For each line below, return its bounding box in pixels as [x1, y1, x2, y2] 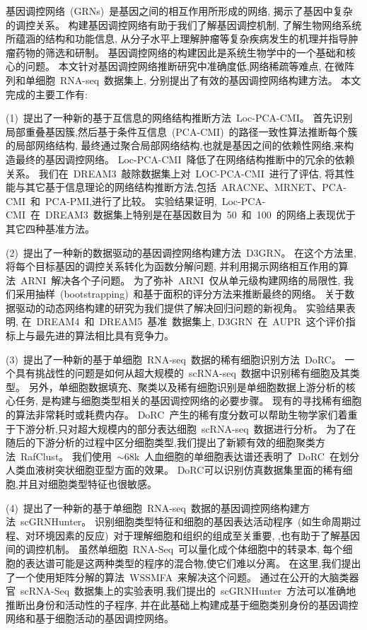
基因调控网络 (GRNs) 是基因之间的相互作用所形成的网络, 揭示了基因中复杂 [6, 4, 353, 18]
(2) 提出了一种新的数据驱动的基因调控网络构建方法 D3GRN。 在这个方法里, [6, 245, 356, 259]
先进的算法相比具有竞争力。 [45, 328, 174, 343]
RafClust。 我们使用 [20, 448, 112, 463]
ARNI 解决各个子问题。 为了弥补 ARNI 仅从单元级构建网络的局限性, [20, 272, 341, 287]
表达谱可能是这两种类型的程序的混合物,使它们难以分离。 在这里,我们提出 [25, 555, 361, 570]
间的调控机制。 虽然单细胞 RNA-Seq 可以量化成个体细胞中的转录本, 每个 [6, 542, 343, 556]
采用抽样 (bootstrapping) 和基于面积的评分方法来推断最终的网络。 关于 [15, 286, 345, 301]
